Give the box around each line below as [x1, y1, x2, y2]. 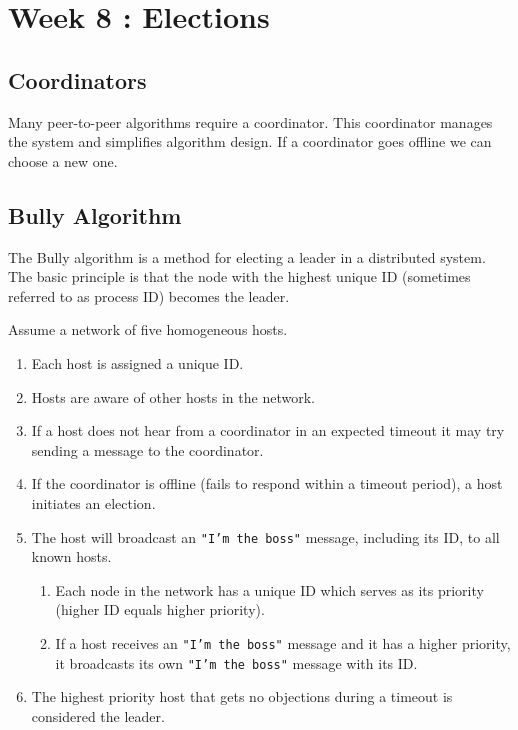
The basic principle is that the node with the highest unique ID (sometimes [8, 266, 471, 287]
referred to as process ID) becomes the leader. [8, 285, 290, 306]
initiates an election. [31, 492, 156, 513]
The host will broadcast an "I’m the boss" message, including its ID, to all [31, 526, 500, 547]
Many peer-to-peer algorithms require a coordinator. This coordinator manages [8, 111, 493, 132]
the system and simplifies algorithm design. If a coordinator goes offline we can [8, 131, 492, 152]
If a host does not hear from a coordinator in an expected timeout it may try [31, 420, 505, 441]
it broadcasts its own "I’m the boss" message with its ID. [55, 652, 418, 673]
